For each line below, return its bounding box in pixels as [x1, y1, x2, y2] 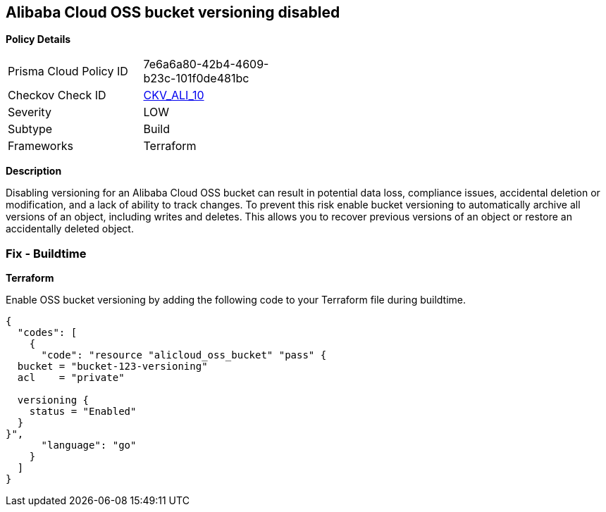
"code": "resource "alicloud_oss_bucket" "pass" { [41, 349, 327, 361]
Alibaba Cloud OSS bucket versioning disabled [6, 4, 340, 21]
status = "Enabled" [29, 406, 137, 418]
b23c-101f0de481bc [143, 71, 249, 86]
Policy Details [6, 33, 71, 46]
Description [6, 165, 62, 177]
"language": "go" [41, 439, 137, 451]
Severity [8, 105, 51, 120]
